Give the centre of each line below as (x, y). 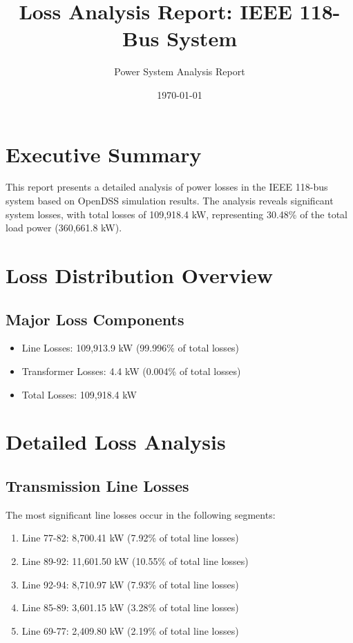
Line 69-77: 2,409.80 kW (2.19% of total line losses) (130, 630)
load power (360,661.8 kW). (64, 228)
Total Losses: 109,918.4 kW (79, 394)
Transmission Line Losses (97, 485)
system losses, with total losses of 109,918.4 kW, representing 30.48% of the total (176, 214)
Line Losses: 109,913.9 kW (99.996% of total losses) (131, 348)
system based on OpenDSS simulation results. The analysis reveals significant (170, 201)
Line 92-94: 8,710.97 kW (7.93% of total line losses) (130, 584)
